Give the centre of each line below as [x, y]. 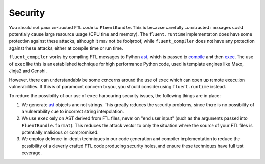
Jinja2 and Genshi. [28, 71]
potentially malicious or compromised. [60, 132]
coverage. [31, 153]
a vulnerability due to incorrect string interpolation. [73, 111]
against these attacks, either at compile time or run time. [66, 48]
